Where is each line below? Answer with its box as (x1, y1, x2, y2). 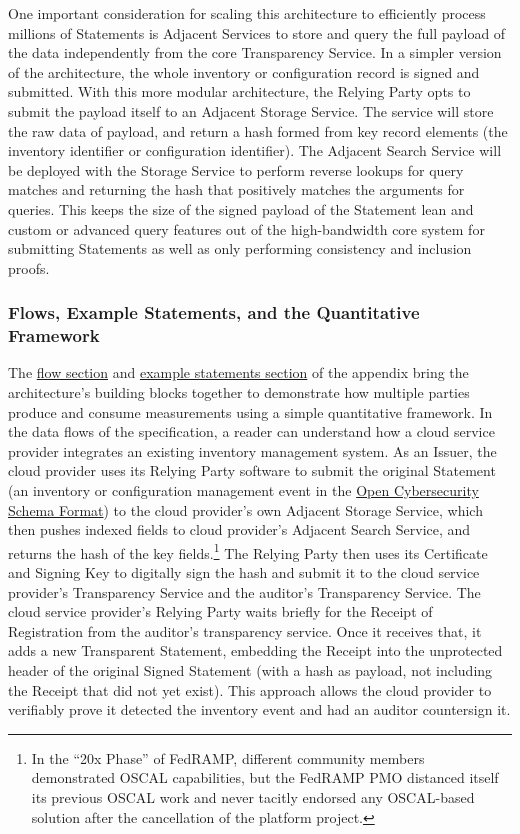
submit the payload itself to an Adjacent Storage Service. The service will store (8, 100, 494, 121)
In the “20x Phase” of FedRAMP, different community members (31, 747, 425, 768)
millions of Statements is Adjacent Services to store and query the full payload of (8, 22, 506, 43)
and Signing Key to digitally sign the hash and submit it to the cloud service (8, 562, 480, 583)
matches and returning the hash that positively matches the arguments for (8, 179, 465, 200)
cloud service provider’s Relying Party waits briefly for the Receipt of (8, 601, 433, 622)
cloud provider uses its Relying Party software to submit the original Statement (8, 460, 496, 481)
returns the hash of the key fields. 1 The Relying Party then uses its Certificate (8, 539, 488, 563)
